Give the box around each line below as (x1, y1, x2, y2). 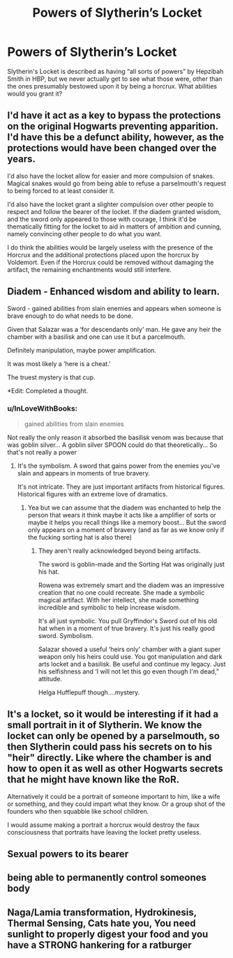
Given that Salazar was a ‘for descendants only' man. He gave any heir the (7, 325, 222, 333)
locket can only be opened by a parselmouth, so (7, 730, 220, 742)
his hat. (38, 567, 60, 576)
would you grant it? (7, 89, 63, 98)
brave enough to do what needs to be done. (7, 312, 134, 320)
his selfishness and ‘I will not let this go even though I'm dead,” (38, 667, 220, 676)
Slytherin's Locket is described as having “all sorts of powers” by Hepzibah (7, 67, 224, 75)
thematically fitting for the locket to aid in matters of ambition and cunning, (7, 222, 222, 231)
